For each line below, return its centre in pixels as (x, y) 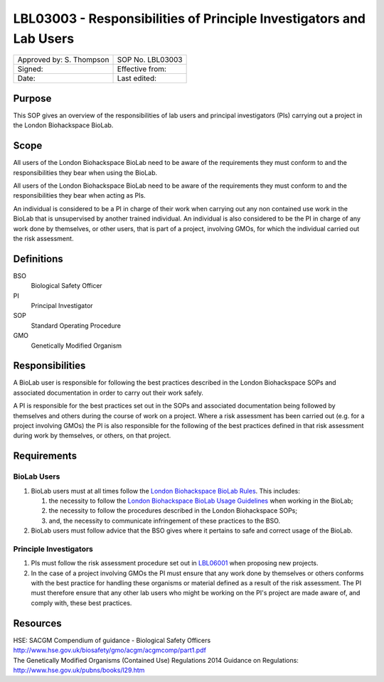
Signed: (30, 69)
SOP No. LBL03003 (150, 60)
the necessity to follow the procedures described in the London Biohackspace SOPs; (173, 511)
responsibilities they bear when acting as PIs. (79, 196)
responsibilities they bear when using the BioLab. (85, 172)
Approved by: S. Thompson (63, 60)
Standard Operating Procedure (76, 325)
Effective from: (142, 69)
